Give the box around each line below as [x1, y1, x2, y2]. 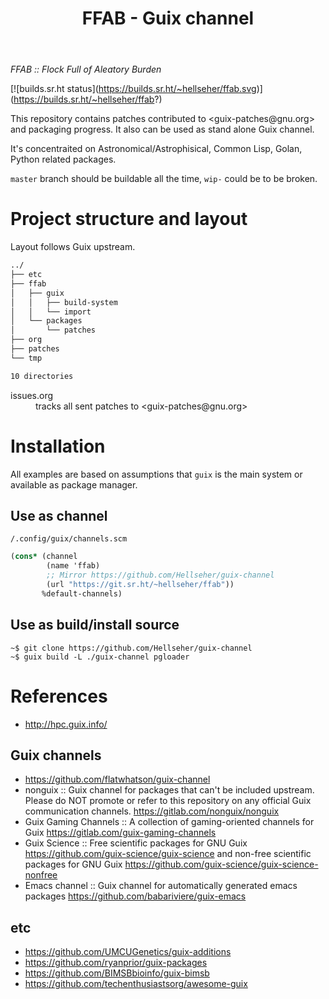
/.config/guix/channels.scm [10, 534, 128, 544]
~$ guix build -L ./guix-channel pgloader [10, 652, 190, 662]
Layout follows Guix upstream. [10, 241, 136, 253]
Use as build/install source [10, 617, 180, 634]
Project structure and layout [10, 208, 248, 231]
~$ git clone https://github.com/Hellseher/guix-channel [10, 643, 253, 653]
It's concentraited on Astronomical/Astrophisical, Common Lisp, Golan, [10, 143, 303, 155]
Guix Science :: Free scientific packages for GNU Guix [24, 837, 248, 849]
